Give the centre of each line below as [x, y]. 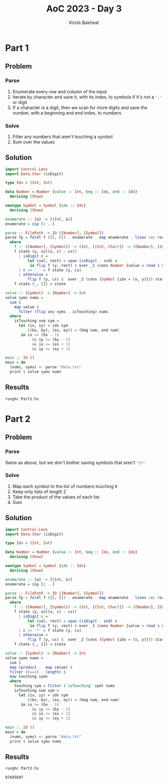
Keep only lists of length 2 [39, 491]
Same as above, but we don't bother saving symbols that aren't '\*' [75, 462]
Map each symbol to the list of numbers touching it [65, 486]
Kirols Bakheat [84, 22]
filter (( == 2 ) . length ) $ [38, 672]
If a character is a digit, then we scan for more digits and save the [80, 107]
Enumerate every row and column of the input [60, 91]
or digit [20, 102]
